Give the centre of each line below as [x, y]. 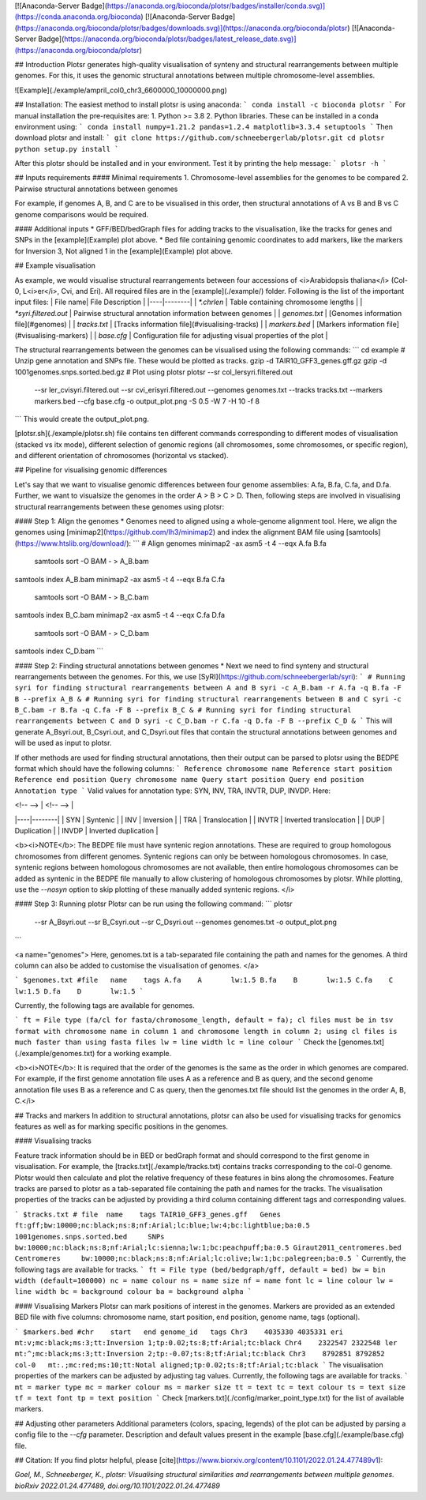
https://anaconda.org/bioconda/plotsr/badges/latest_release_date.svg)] [180, 39]
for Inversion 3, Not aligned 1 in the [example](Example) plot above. [123, 251]
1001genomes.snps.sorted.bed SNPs [90, 1237]
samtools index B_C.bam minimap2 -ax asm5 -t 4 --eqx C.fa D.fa [120, 615]
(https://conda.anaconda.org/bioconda [78, 17]
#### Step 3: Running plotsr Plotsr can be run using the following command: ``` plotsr [154, 904]
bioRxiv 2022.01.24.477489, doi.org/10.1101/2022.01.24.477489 [117, 1486]
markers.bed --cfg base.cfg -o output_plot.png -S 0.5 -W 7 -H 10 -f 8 [147, 401]
